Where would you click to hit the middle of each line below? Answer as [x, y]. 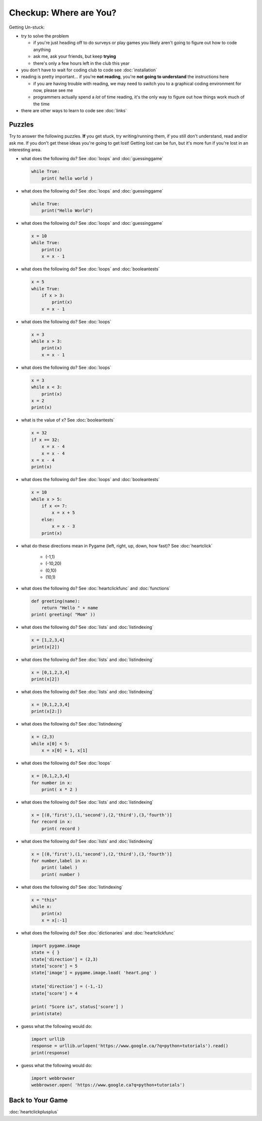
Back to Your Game [38, 1100]
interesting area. [25, 149]
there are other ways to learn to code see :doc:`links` [74, 111]
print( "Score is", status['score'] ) [77, 1007]
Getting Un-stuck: [27, 27]
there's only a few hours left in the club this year [82, 63]
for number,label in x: [60, 861]
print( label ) [59, 868]
